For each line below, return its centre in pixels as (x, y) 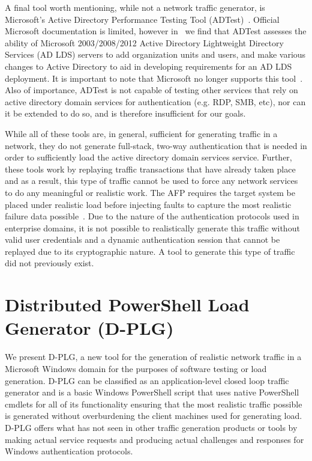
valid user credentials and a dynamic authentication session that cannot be (142, 240)
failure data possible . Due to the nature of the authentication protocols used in (152, 216)
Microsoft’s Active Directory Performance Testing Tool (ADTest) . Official (142, 19)
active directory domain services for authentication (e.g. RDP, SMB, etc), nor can (155, 101)
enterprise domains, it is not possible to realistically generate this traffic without (152, 227)
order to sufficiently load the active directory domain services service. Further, (148, 157)
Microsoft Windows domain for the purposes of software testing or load (136, 368)
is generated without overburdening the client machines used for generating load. (154, 416)
